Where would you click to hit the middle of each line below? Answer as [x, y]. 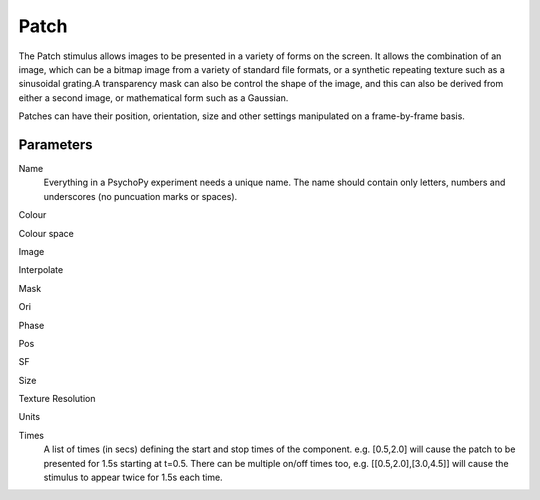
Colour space [46, 233]
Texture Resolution [57, 399]
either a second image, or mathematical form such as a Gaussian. [153, 97]
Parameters [55, 144]
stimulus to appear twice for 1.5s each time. [133, 477]
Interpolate [41, 270]
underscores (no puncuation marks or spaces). [140, 196]
